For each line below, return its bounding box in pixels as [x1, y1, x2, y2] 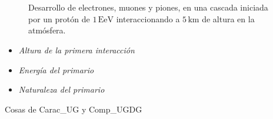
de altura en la [202, 12, 255, 25]
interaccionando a [116, 12, 180, 25]
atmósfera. [28, 24, 66, 36]
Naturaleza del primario [18, 83, 105, 96]
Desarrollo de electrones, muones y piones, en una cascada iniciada [28, 1, 268, 13]
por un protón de [28, 12, 90, 25]
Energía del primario [18, 63, 94, 76]
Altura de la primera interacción [18, 43, 135, 56]
